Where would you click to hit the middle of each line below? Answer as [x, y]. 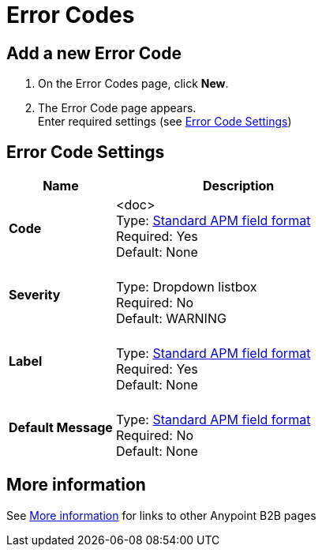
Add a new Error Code [94, 53]
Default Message [61, 428]
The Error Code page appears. [117, 108]
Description [238, 186]
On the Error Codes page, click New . [133, 84]
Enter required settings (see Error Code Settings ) [165, 122]
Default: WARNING [171, 319]
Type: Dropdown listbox [186, 287]
